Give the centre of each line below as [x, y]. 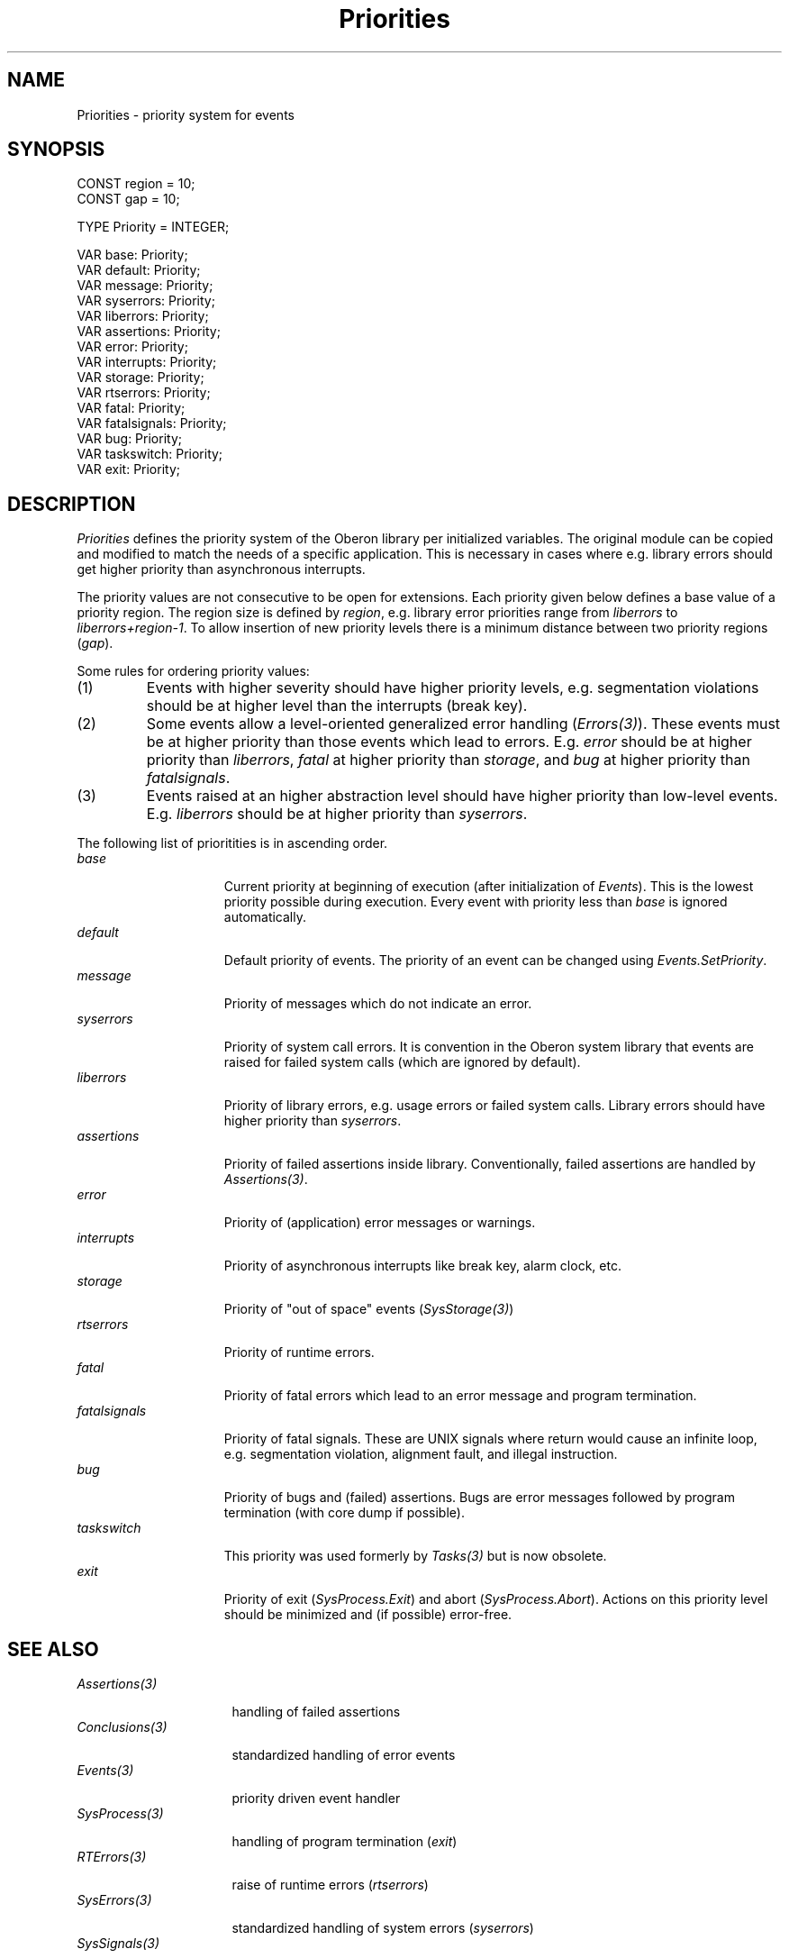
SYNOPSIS [56, 150]
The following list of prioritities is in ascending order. [232, 843]
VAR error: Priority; [132, 347]
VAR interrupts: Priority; [147, 362]
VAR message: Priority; [145, 286]
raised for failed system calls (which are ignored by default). [402, 1062]
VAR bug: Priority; [129, 439]
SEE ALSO [53, 1649]
